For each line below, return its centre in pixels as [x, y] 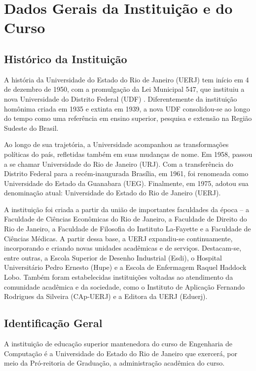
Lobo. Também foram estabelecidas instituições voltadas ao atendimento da [119, 277]
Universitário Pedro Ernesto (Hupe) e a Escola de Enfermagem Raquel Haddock [125, 267]
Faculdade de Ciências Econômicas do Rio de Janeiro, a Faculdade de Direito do [126, 219]
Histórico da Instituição [66, 58]
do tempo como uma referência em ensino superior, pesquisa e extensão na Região [128, 118]
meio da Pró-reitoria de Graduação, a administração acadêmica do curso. [114, 363]
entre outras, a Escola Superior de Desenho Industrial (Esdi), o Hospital [113, 257]
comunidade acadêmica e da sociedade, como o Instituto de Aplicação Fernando [125, 286]
